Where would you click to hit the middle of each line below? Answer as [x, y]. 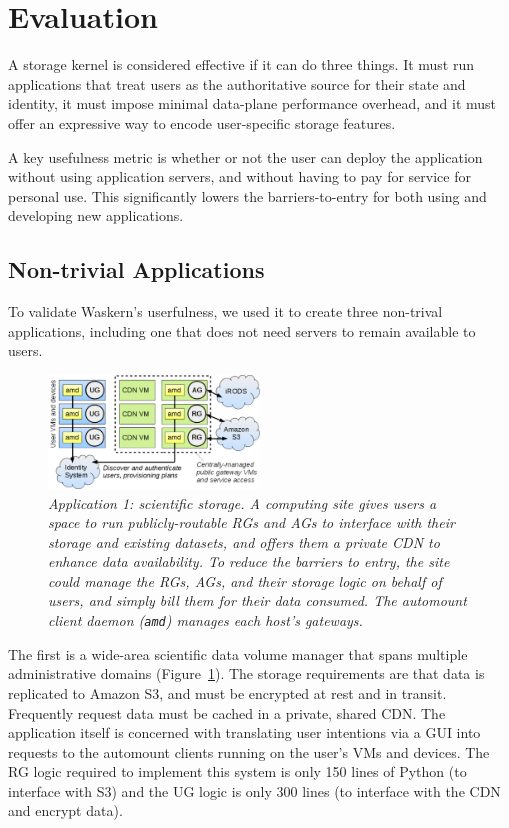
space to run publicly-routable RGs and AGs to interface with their [251, 522]
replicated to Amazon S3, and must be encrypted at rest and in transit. [227, 692]
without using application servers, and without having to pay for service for [239, 176]
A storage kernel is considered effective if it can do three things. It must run [241, 64]
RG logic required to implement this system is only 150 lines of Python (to [237, 771]
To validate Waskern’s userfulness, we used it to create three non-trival [225, 311]
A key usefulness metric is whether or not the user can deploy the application [245, 156]
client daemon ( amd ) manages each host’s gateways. [205, 620]
